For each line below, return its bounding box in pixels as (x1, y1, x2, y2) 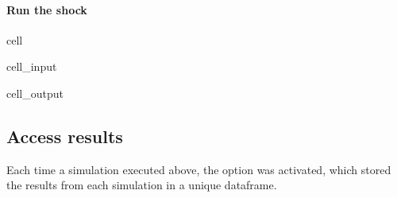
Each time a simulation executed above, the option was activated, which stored (6, 161, 391, 177)
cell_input (6, 58, 57, 75)
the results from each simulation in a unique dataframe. (6, 177, 277, 193)
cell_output (6, 84, 64, 101)
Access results (6, 123, 123, 148)
